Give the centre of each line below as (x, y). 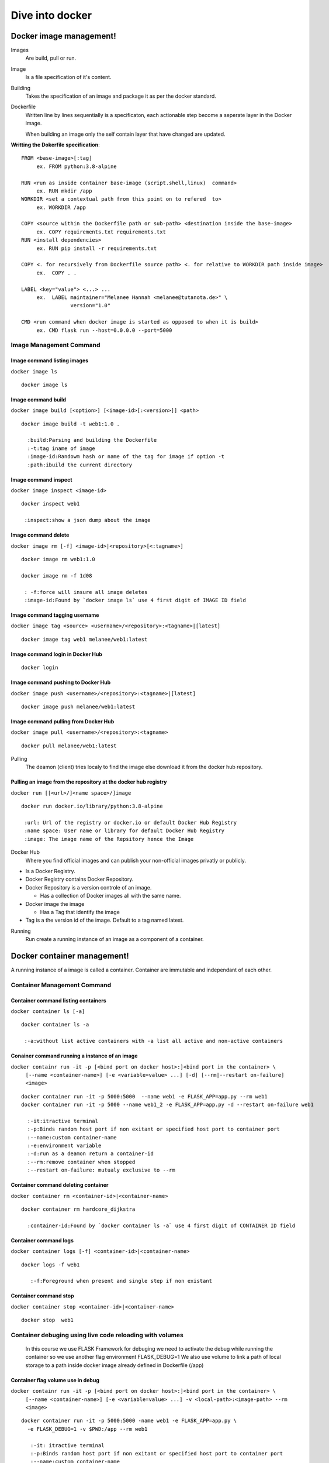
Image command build (39, 399)
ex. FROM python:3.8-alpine (77, 166)
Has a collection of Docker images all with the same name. (110, 896)
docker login (40, 668)
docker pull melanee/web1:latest (69, 746)
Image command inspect (41, 479)
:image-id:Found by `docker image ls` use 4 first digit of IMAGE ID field (135, 600)
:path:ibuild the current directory (80, 465)
